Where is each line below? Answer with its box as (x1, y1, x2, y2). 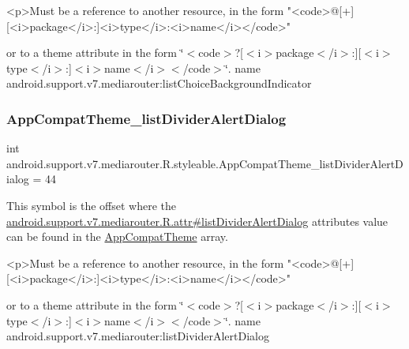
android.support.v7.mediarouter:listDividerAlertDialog (6, 328, 269, 344)
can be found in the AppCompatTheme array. (6, 228, 228, 245)
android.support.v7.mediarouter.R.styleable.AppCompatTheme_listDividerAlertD (6, 155, 403, 171)
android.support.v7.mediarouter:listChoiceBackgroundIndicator (6, 75, 312, 92)
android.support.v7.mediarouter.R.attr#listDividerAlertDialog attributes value (6, 212, 388, 229)
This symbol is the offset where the (6, 197, 176, 213)
